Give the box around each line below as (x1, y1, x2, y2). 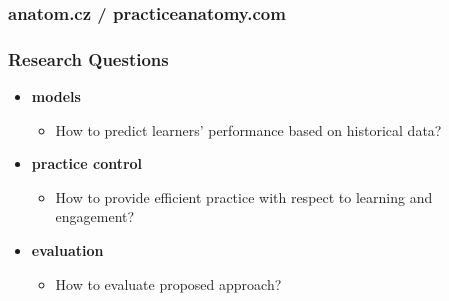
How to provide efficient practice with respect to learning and (55, 186, 433, 207)
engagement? (55, 206, 135, 227)
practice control (31, 153, 143, 174)
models (31, 86, 81, 107)
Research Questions (8, 46, 169, 71)
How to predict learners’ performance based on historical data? (55, 119, 442, 140)
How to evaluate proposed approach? (55, 273, 282, 294)
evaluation (31, 240, 104, 261)
